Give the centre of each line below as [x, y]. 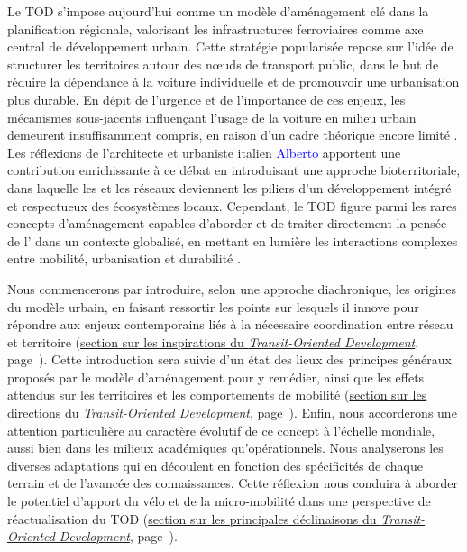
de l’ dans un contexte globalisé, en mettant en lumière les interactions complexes [233, 240]
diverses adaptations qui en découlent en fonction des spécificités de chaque [215, 465]
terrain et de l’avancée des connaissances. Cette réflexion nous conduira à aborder [233, 483]
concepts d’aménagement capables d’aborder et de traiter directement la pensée [227, 223]
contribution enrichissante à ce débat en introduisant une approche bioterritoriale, [234, 170]
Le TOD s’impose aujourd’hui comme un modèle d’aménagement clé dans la [218, 11]
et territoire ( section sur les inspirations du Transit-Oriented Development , [213, 341]
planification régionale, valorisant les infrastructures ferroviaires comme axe [215, 28]
